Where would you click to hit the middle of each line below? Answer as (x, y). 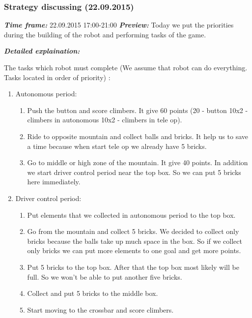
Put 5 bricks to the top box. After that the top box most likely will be (133, 267)
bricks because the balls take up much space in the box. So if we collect (135, 241)
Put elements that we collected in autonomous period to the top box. (131, 215)
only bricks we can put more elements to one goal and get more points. (134, 250)
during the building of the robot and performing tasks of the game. (105, 34)
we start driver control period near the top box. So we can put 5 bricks (134, 172)
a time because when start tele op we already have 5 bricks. (117, 146)
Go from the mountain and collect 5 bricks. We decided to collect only (133, 231)
